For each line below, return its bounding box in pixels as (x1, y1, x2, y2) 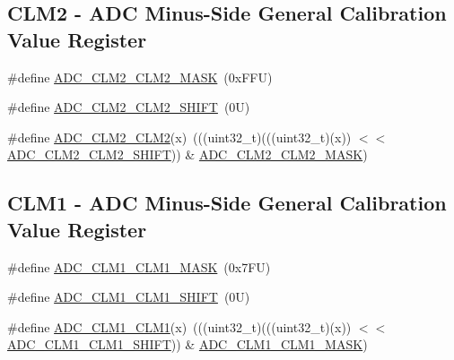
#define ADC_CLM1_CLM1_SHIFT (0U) (7, 287, 250, 306)
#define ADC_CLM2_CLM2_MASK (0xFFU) (7, 67, 273, 86)
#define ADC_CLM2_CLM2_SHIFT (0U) (7, 98, 250, 116)
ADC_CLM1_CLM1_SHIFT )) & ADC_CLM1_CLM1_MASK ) (7, 335, 368, 354)
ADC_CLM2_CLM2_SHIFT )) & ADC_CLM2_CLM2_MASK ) (7, 145, 368, 164)
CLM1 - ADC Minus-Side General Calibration (7, 189, 447, 217)
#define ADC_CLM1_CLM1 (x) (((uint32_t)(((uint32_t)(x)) (7, 317, 352, 336)
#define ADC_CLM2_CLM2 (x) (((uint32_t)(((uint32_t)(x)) (7, 127, 352, 146)
